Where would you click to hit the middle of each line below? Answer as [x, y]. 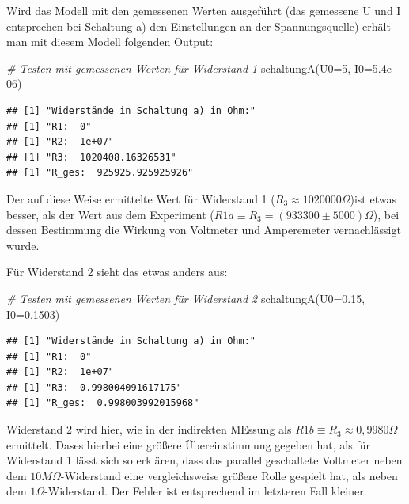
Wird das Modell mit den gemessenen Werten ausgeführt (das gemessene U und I [204, 10]
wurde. [23, 245]
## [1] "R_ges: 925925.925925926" [100, 173]
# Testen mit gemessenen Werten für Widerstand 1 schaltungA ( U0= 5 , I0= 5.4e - [201, 68]
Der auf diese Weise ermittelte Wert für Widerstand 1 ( [141, 198]
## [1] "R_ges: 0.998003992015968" [103, 403]
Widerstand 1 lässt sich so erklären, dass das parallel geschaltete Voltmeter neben [204, 460]
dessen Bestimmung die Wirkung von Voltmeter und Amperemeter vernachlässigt [204, 230]
